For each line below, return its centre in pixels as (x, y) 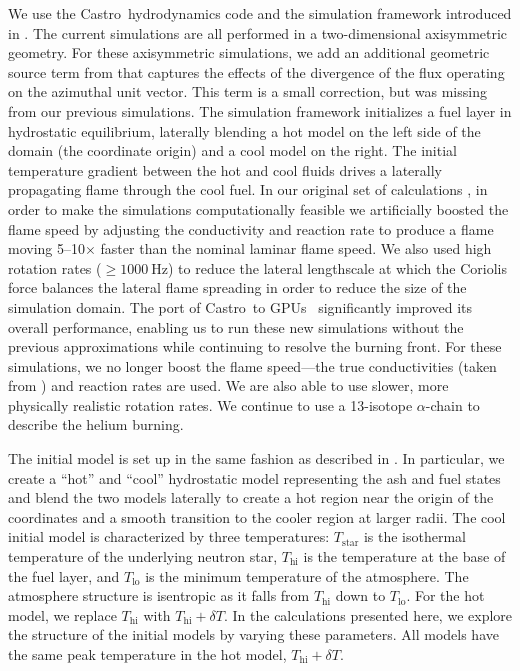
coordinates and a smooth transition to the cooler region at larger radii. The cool (257, 516)
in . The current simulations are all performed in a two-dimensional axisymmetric (258, 32)
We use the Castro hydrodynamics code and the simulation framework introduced (260, 13)
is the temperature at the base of (404, 556)
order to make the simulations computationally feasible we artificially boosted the (258, 208)
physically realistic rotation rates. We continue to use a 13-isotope (210, 404)
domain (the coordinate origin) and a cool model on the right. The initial (232, 150)
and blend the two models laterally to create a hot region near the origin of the (251, 497)
